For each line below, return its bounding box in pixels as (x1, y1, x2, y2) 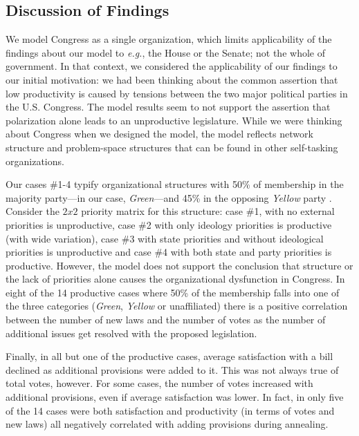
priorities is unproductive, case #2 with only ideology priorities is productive (6, 217, 332, 231)
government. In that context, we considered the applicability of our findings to (6, 59, 338, 73)
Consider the (6, 204, 59, 218)
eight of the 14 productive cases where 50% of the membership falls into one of (6, 285, 340, 299)
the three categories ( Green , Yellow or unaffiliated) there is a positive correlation (6, 298, 348, 313)
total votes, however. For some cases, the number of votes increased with (6, 376, 313, 390)
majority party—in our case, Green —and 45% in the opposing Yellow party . (6, 190, 332, 205)
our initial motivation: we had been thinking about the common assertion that (6, 72, 338, 86)
